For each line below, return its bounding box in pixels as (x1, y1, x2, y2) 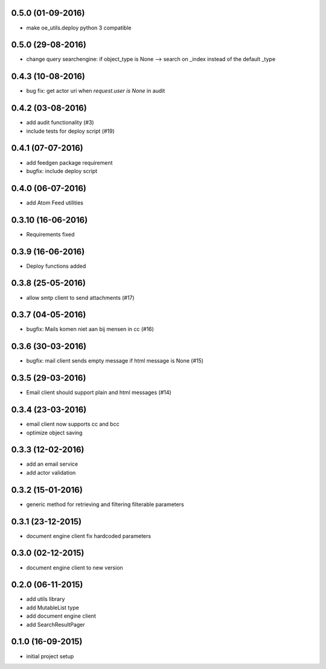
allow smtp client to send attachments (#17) (26, 294, 135, 301)
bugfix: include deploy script (26, 167, 98, 174)
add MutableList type (26, 604, 80, 611)
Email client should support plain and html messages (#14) (26, 389, 171, 396)
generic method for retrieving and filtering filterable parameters (26, 501, 184, 508)
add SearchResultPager (26, 621, 86, 628)
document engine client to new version (26, 564, 123, 571)
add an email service (26, 460, 78, 468)
